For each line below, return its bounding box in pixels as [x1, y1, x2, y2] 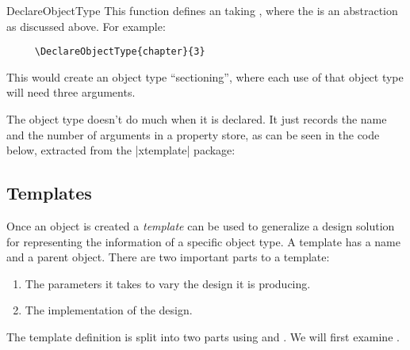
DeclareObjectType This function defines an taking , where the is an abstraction [6, 2, 398, 18]
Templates [6, 181, 92, 205]
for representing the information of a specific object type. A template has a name [6, 233, 400, 249]
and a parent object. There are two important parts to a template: [6, 249, 330, 265]
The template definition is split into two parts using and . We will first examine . [6, 328, 400, 344]
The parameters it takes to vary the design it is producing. [25, 275, 311, 291]
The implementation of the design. [25, 302, 193, 318]
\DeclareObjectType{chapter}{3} [34, 46, 205, 58]
